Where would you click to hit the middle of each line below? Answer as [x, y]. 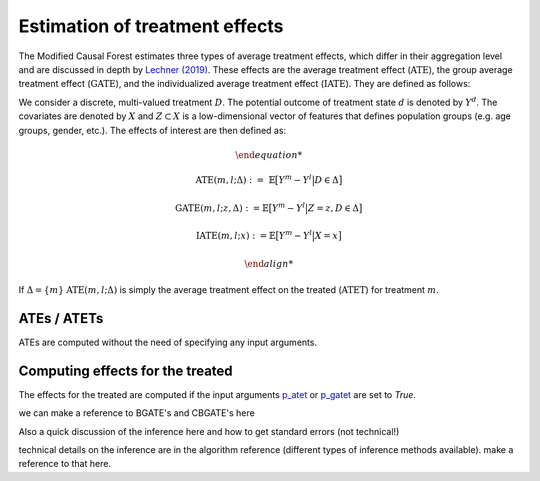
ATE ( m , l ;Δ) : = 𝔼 [235, 180]
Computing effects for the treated [126, 370]
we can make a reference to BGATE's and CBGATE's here [136, 413]
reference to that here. [65, 464]
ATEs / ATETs [61, 318]
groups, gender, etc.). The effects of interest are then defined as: [152, 130]
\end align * [269, 263]
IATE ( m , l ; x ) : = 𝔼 [235, 236]
